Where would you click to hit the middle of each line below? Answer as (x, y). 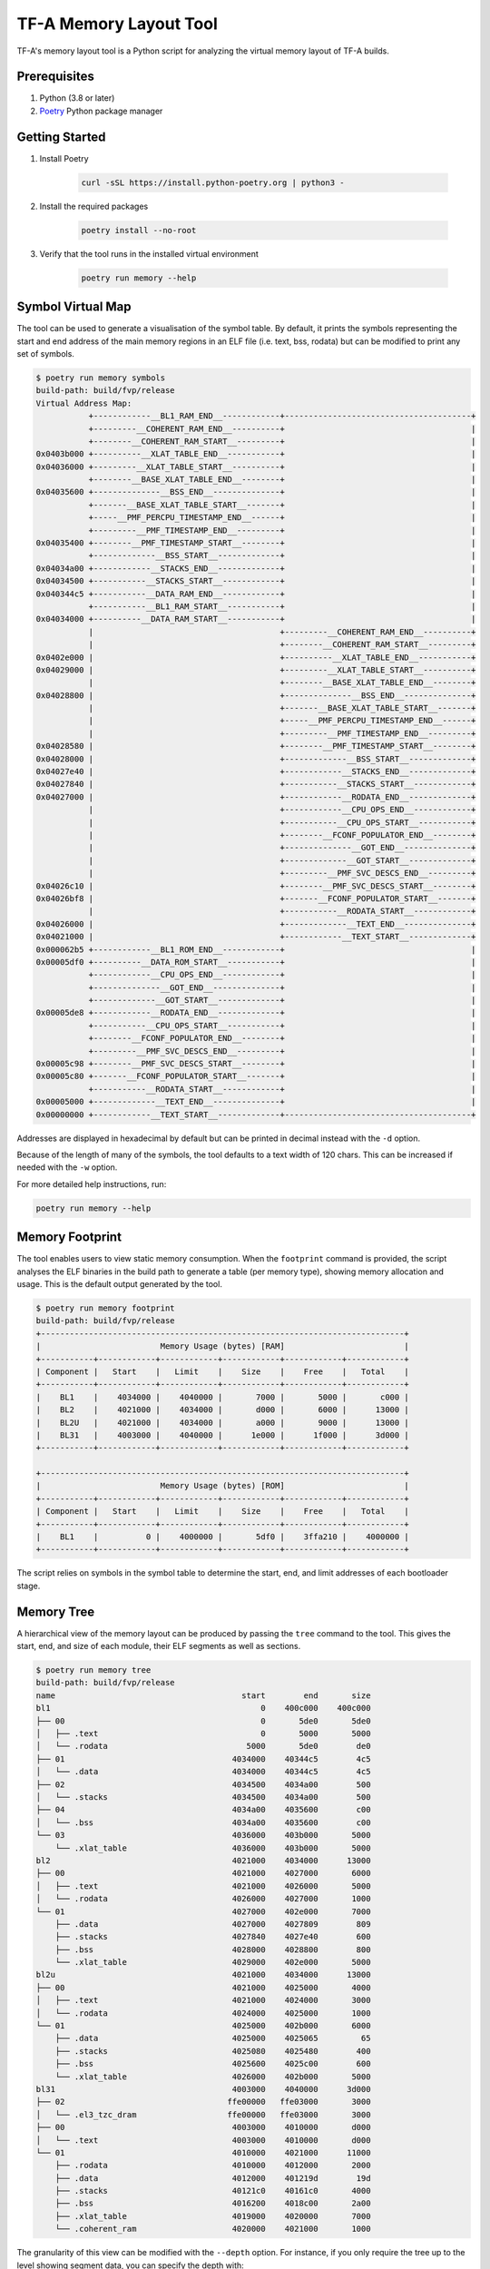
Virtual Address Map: (84, 403)
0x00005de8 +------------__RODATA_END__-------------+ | (256, 1013)
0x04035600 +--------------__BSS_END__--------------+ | (256, 492)
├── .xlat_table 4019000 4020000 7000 (213, 2216)
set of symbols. (45, 353)
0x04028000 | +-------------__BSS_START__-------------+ (256, 759)
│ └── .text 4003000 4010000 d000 (203, 2140)
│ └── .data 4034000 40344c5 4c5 (203, 1772)
